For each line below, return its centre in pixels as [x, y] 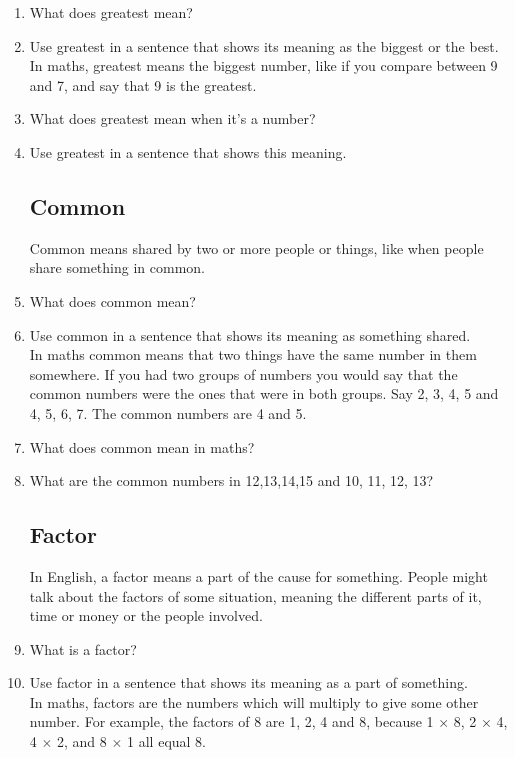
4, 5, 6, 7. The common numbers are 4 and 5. [168, 412]
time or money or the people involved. [146, 615]
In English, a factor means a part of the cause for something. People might [258, 575]
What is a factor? [83, 648]
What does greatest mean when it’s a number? [172, 118]
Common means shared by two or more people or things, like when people [256, 247]
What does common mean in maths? [142, 446]
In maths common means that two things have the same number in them [253, 354]
